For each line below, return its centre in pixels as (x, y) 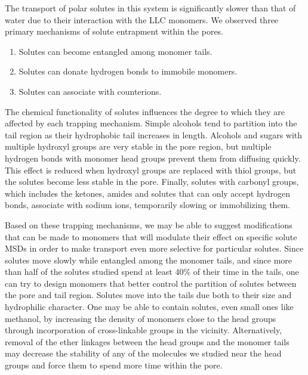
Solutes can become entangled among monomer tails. (115, 51)
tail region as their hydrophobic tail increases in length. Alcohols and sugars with (154, 134)
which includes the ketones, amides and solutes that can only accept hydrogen (147, 193)
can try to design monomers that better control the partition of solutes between (151, 283)
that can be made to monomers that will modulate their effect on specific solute (151, 236)
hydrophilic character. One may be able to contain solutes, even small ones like (149, 307)
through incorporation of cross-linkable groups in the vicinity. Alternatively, (144, 330)
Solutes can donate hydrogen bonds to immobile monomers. (128, 71)
